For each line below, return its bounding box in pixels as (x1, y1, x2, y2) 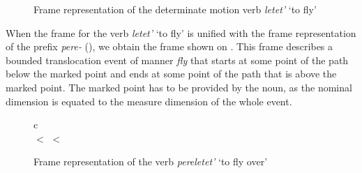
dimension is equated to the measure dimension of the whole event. (6, 93, 292, 108)
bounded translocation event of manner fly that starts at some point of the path (6, 52, 349, 67)
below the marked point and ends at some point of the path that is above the (6, 66, 337, 81)
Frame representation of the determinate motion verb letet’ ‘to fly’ (33, 2, 317, 16)
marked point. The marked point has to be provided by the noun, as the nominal (6, 80, 352, 94)
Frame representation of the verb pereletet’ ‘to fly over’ (33, 154, 268, 169)
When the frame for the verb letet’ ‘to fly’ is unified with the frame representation (6, 25, 356, 40)
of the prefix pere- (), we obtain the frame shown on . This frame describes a (6, 39, 333, 54)
